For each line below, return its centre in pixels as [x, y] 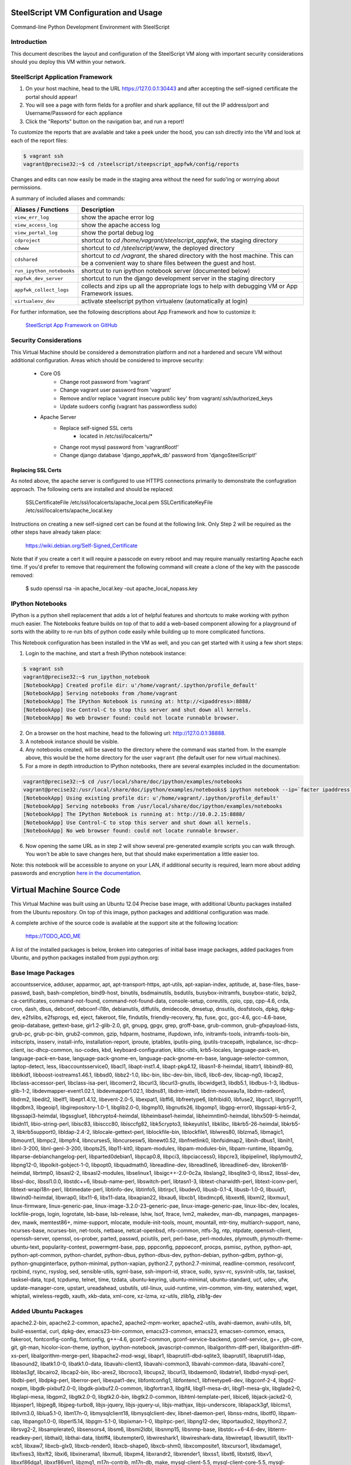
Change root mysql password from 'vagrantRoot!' [120, 447]
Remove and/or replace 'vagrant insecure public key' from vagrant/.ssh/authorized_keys [166, 398]
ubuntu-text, [26, 1247]
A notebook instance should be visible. [72, 741]
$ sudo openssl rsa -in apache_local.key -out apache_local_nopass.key [112, 588]
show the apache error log [118, 217]
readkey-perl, [27, 1437]
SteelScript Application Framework [62, 77]
